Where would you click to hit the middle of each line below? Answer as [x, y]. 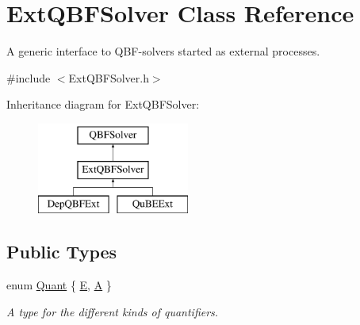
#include [29, 77]
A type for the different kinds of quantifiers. [113, 311]
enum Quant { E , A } [59, 285]
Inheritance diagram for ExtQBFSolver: [103, 104]
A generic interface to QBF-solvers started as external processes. [163, 51]
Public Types [62, 252]
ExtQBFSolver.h [109, 77]
